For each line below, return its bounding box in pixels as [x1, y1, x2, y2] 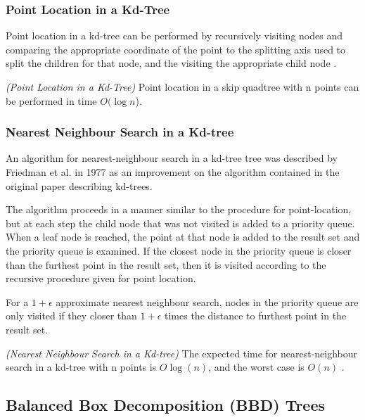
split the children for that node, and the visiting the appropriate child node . [6, 56, 337, 70]
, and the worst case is [208, 359, 305, 374]
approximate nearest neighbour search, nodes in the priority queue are [56, 294, 359, 309]
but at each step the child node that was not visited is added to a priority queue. [6, 215, 355, 230]
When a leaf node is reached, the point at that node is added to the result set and [6, 229, 360, 244]
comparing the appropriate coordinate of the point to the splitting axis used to [6, 42, 346, 56]
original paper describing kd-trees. [6, 178, 153, 193]
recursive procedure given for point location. [6, 271, 196, 286]
